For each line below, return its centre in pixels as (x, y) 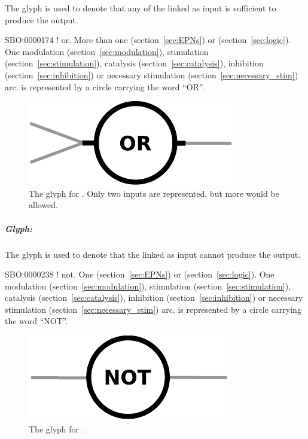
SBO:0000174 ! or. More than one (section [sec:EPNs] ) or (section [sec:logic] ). (148, 40)
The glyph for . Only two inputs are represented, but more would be (154, 193)
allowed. (43, 205)
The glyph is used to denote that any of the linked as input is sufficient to (141, 8)
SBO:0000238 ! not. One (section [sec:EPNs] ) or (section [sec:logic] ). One (140, 274)
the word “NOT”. (36, 321)
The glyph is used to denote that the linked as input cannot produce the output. (153, 254)
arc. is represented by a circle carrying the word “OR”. (105, 86)
